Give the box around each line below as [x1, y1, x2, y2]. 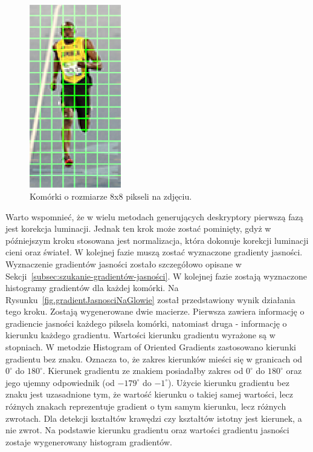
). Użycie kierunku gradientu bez [168, 376, 289, 388]
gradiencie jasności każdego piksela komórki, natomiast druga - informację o [5, 316, 287, 329]
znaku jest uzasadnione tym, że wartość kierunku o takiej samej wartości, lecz [5, 388, 294, 401]
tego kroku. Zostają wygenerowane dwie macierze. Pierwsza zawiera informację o [5, 305, 305, 318]
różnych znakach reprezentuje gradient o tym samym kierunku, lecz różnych [5, 400, 286, 413]
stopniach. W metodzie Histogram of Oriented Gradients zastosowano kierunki [5, 341, 296, 353]
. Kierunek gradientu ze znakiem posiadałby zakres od [42, 364, 244, 377]
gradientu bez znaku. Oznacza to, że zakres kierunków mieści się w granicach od [5, 352, 303, 365]
